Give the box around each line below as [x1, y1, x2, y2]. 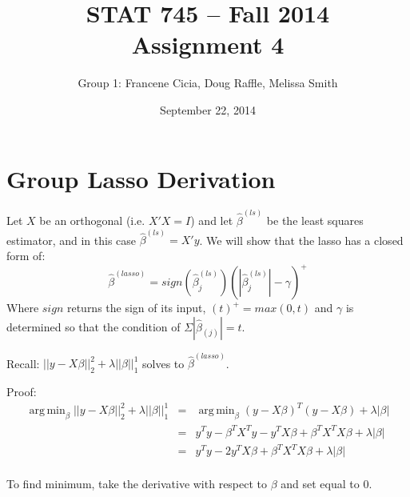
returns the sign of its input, [66, 299, 206, 316]
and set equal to [281, 475, 360, 491]
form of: [6, 246, 46, 263]
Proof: [6, 383, 37, 400]
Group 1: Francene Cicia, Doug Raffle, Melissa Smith [78, 74, 338, 91]
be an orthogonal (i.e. [39, 212, 145, 229]
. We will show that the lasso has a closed [199, 231, 404, 248]
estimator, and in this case [6, 231, 137, 248]
